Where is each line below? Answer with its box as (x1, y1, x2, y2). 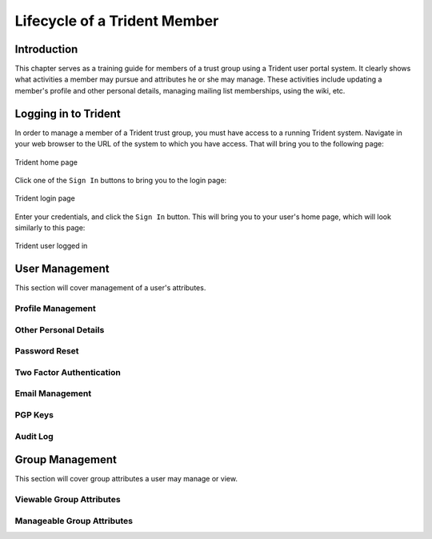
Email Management (14, 388, 92, 399)
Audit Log (14, 430, 54, 441)
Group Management (14, 453, 118, 467)
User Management (14, 262, 110, 276)
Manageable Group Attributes (14, 515, 134, 526)
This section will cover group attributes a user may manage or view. (14, 474, 238, 484)
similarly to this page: (14, 223, 86, 233)
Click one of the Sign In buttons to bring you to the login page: (14, 175, 227, 185)
